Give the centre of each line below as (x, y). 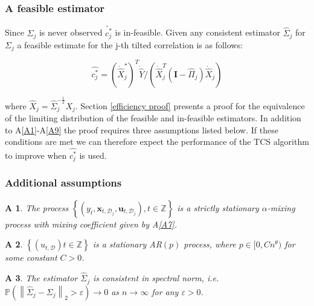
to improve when (36, 155)
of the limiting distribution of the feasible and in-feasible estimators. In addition (153, 117)
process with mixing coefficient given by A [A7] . (91, 224)
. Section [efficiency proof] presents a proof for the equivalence (190, 105)
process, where (210, 244)
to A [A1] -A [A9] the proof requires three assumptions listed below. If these (142, 129)
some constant (31, 257)
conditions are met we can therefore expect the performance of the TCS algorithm (157, 142)
